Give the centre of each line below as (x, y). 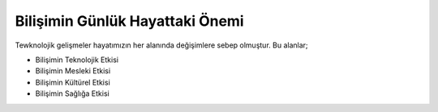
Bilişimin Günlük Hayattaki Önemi (129, 21)
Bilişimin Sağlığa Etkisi (72, 93)
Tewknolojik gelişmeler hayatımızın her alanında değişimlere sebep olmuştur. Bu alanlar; (161, 45)
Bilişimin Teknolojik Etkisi (77, 60)
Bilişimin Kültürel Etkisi (73, 82)
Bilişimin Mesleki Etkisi (73, 71)
